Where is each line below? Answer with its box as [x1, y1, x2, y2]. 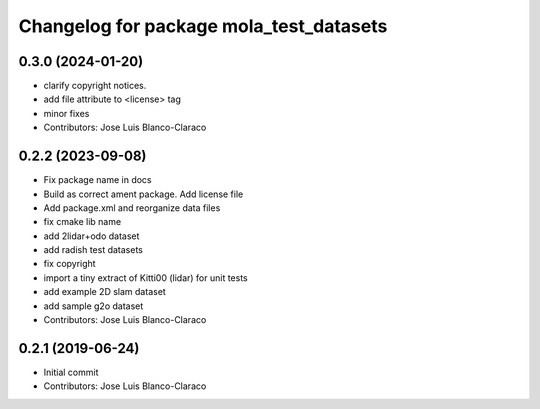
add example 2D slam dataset [43, 286, 167, 298]
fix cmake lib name [43, 216, 122, 228]
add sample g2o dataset [43, 300, 144, 312]
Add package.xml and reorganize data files [43, 201, 221, 214]
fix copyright [43, 258, 96, 270]
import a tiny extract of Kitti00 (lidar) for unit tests [43, 271, 249, 284]
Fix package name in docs [43, 174, 152, 186]
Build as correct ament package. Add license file [43, 188, 244, 200]
